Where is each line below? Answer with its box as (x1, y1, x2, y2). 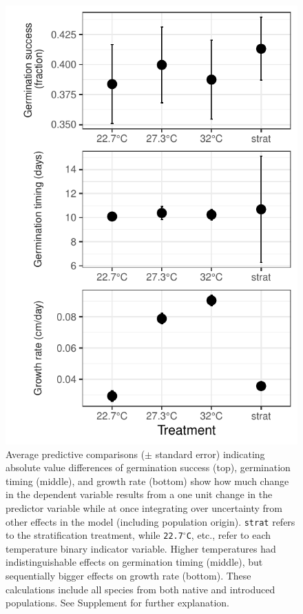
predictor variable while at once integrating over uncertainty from (6, 500, 283, 515)
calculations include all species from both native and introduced (6, 582, 275, 596)
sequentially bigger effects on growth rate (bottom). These (6, 568, 251, 583)
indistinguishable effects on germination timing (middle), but (6, 555, 263, 569)
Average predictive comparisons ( (6, 446, 145, 461)
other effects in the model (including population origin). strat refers (6, 514, 295, 528)
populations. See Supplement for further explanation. (6, 595, 229, 610)
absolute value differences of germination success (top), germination (6, 460, 291, 475)
